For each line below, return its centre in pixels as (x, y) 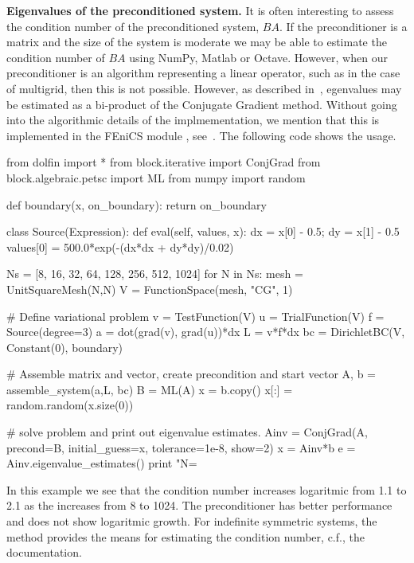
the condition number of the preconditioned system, (133, 26)
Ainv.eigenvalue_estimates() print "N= (102, 463)
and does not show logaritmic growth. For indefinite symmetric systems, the (192, 521)
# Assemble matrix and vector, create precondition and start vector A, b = (191, 374)
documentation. (44, 552)
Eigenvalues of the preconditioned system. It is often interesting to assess (200, 10)
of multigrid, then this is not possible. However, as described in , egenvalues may (204, 88)
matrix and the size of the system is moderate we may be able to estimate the (197, 42)
